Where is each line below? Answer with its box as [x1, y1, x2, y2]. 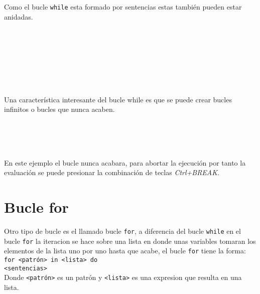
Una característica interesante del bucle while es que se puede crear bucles [4, 94, 232, 104]
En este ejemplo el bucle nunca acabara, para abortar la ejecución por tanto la [4, 157, 246, 168]
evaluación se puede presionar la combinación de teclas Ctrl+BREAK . [4, 167, 219, 178]
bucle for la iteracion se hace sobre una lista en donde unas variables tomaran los [4, 235, 256, 246]
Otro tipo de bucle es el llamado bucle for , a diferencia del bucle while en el [4, 226, 241, 236]
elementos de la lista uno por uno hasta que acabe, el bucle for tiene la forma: [4, 245, 246, 256]
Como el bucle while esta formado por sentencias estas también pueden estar [4, 2, 242, 12]
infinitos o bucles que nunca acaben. [4, 104, 115, 114]
